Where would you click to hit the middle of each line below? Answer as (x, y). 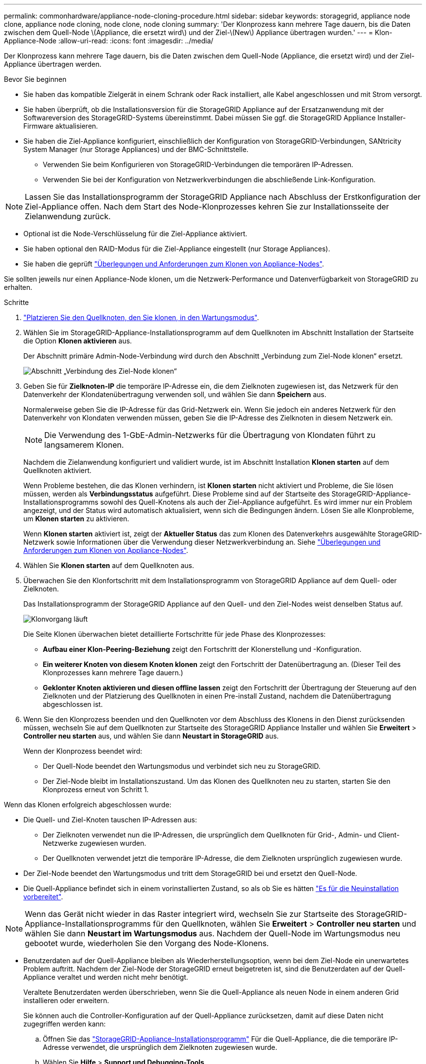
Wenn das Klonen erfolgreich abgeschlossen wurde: (88, 805)
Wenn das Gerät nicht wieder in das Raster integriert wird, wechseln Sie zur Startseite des (189, 914)
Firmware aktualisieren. (61, 126)
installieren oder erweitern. (66, 1000)
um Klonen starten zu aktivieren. (76, 519)
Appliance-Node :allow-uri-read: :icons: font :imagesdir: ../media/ (109, 41)
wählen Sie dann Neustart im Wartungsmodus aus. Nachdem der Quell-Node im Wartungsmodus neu (213, 933)
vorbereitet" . (43, 897)
